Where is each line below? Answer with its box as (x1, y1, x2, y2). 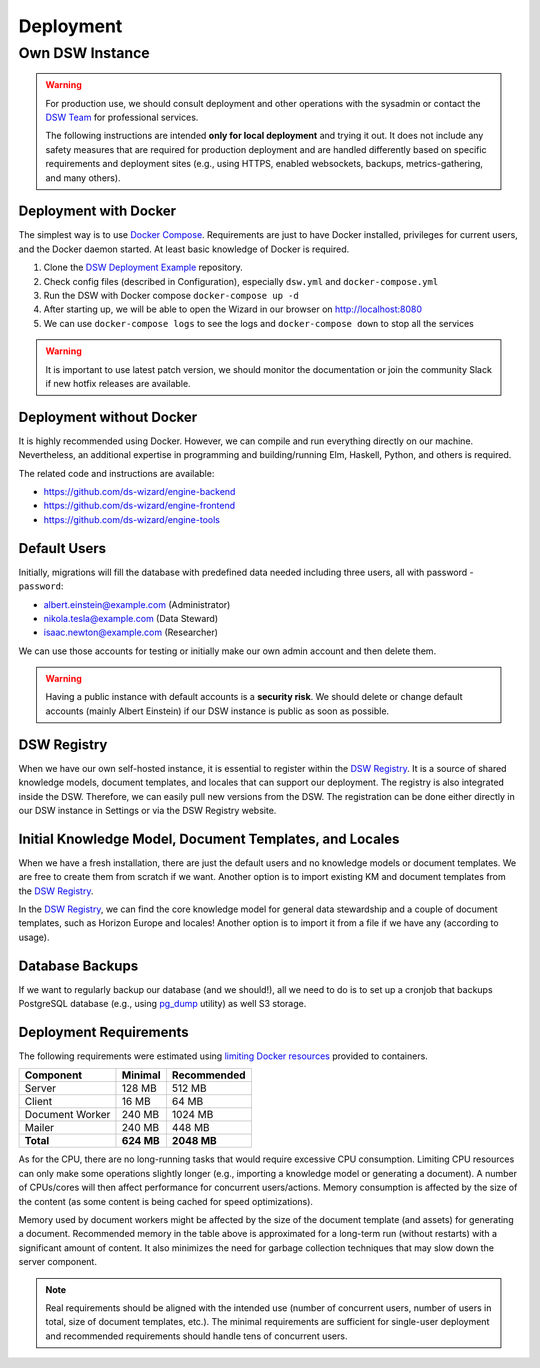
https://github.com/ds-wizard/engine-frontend (43, 500, 236, 512)
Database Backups (18, 957, 139, 974)
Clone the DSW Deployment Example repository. (43, 261, 244, 274)
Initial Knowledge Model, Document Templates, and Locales (18, 830, 400, 847)
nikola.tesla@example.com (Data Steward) (43, 612, 219, 624)
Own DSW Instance (18, 44, 150, 62)
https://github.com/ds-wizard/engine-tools (43, 513, 220, 525)
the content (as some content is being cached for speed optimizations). (18, 1195, 314, 1207)
